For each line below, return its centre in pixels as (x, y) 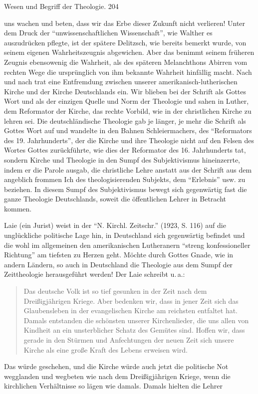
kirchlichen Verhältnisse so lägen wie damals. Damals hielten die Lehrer (114, 386)
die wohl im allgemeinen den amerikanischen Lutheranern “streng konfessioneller (127, 245)
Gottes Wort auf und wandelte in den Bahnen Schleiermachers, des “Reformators (128, 130)
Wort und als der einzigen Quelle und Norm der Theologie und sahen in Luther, (127, 101)
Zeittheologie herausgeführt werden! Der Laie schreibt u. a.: (95, 274)
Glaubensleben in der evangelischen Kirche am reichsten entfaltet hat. (131, 310)
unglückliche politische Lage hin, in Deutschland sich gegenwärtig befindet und (125, 235)
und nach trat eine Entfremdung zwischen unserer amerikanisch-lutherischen (121, 82)
